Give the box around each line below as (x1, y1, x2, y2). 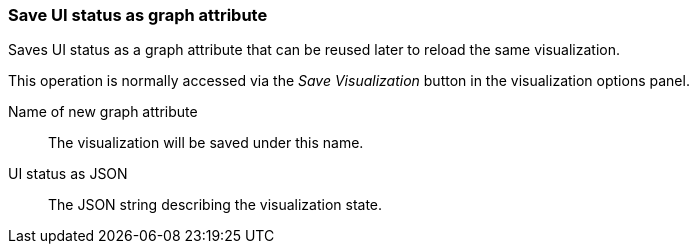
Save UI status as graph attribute (8, 5, 268, 25)
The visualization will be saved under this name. (48, 134, 364, 152)
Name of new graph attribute (8, 103, 198, 121)
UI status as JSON (8, 165, 128, 183)
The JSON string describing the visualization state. (48, 196, 383, 214)
